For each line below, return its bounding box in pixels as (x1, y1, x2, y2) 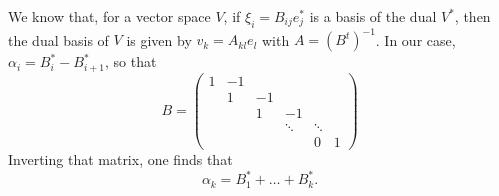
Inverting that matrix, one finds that (8, 148, 233, 169)
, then (454, 6, 491, 26)
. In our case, (375, 29, 456, 50)
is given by (126, 29, 192, 50)
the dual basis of (8, 29, 109, 50)
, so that (105, 51, 157, 72)
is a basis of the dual (309, 6, 437, 26)
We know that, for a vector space (8, 6, 211, 26)
